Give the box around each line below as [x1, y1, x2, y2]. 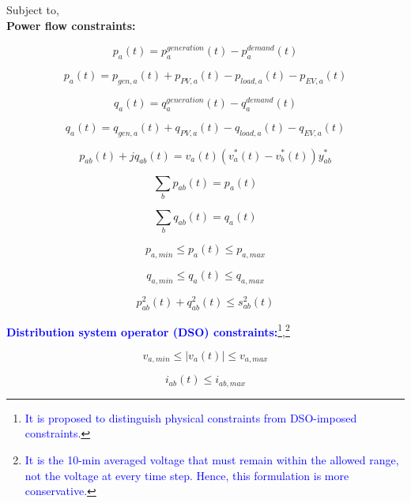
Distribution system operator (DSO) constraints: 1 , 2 [6, 321, 290, 340]
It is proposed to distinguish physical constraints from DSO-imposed [25, 409, 357, 426]
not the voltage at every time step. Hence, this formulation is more [25, 467, 349, 483]
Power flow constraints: [6, 17, 136, 33]
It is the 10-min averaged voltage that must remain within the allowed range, [25, 452, 399, 467]
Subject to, [6, 2, 59, 17]
